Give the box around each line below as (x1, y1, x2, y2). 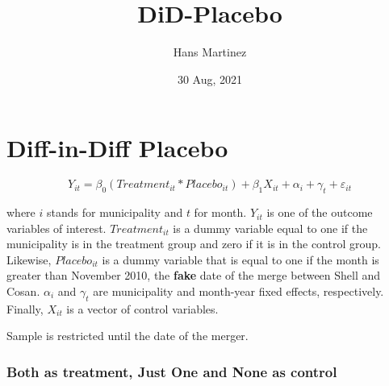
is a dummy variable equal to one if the (173, 219, 368, 236)
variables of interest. (6, 219, 107, 236)
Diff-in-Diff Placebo (6, 131, 228, 164)
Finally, (6, 300, 44, 317)
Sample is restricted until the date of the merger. (6, 327, 249, 344)
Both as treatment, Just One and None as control (6, 361, 337, 381)
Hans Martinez (173, 44, 247, 60)
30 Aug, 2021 (177, 70, 243, 87)
